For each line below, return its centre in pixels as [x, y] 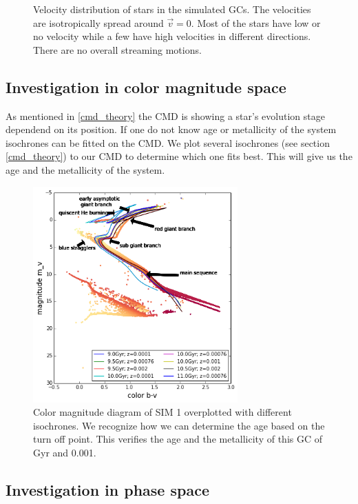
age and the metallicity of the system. [85, 169]
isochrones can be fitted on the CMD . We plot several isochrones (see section [168, 142]
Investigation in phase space [107, 489]
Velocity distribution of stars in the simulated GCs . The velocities [172, 9]
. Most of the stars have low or [256, 22]
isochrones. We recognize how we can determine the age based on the [179, 425]
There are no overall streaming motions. [117, 49]
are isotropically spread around [98, 22]
